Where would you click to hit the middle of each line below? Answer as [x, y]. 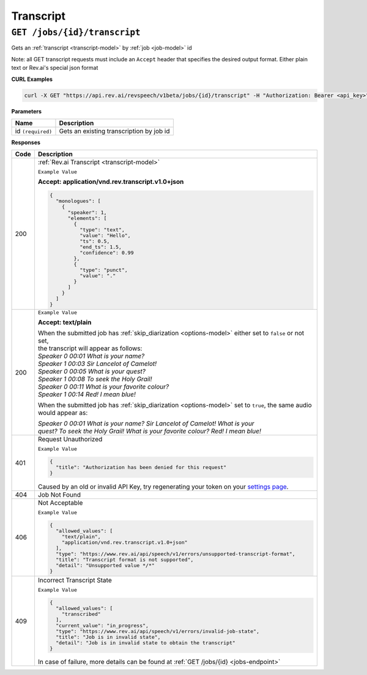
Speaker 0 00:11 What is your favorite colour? [103, 387]
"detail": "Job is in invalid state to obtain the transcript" [146, 643]
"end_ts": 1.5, [101, 247]
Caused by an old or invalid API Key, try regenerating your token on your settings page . [163, 486]
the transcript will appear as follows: [90, 348]
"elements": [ [87, 219]
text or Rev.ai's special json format [55, 68]
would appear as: [63, 413]
